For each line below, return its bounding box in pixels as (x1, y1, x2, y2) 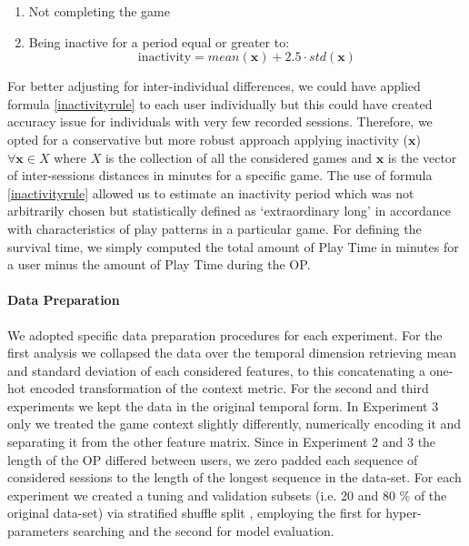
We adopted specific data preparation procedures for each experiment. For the (7, 325, 443, 344)
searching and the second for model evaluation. (73, 521, 334, 541)
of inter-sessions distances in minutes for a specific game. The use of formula (7, 166, 433, 185)
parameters (7, 521, 69, 541)
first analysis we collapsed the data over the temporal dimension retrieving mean (7, 343, 457, 362)
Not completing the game (28, 2, 170, 20)
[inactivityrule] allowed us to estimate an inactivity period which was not (7, 183, 414, 202)
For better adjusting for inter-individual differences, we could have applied (7, 76, 421, 96)
